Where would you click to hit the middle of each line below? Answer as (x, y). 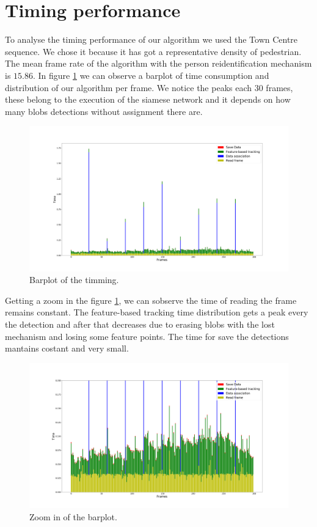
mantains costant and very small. (67, 348)
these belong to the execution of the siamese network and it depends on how (148, 99)
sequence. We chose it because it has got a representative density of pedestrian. (153, 51)
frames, (279, 87)
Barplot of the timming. (74, 280)
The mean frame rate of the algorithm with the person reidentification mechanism (158, 63)
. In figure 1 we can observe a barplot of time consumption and (151, 75)
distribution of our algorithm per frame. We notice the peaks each (129, 87)
